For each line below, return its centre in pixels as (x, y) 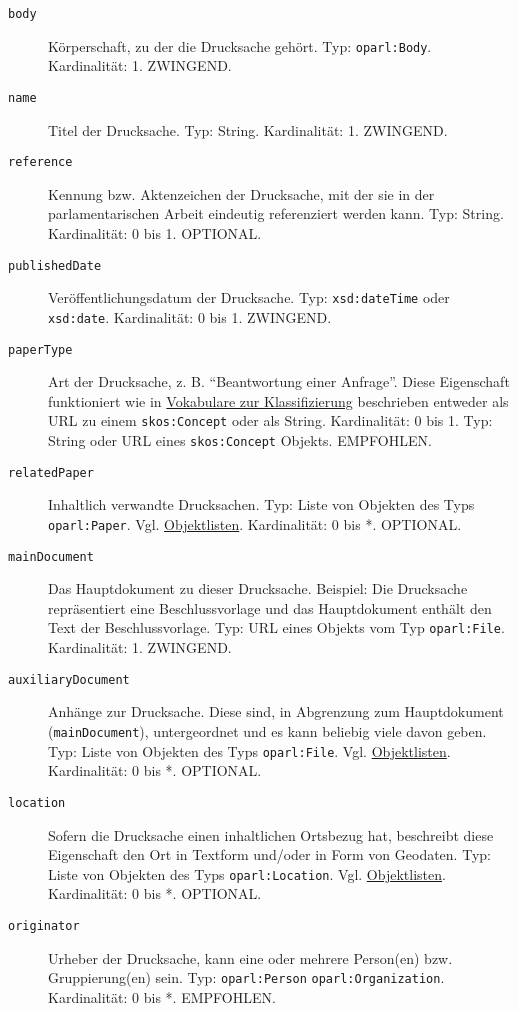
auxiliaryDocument (69, 679)
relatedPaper (51, 472)
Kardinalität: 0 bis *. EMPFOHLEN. (162, 996)
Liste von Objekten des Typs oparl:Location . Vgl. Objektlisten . (247, 873)
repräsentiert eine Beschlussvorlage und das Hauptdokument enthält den (270, 607)
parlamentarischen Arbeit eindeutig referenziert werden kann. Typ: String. (276, 213)
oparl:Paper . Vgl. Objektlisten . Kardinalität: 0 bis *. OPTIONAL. (255, 523)
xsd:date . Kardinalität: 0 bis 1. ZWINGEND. (190, 316)
